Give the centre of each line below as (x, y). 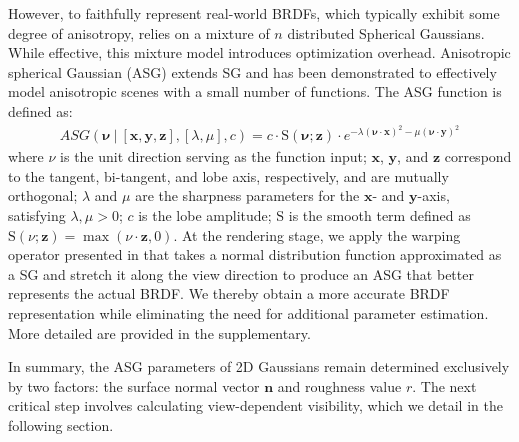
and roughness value (339, 385)
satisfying (37, 214)
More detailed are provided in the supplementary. (159, 332)
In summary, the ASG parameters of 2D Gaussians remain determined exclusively (259, 366)
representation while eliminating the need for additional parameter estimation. (248, 312)
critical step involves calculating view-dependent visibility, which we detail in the (255, 405)
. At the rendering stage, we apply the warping (317, 234)
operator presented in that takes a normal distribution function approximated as (255, 254)
